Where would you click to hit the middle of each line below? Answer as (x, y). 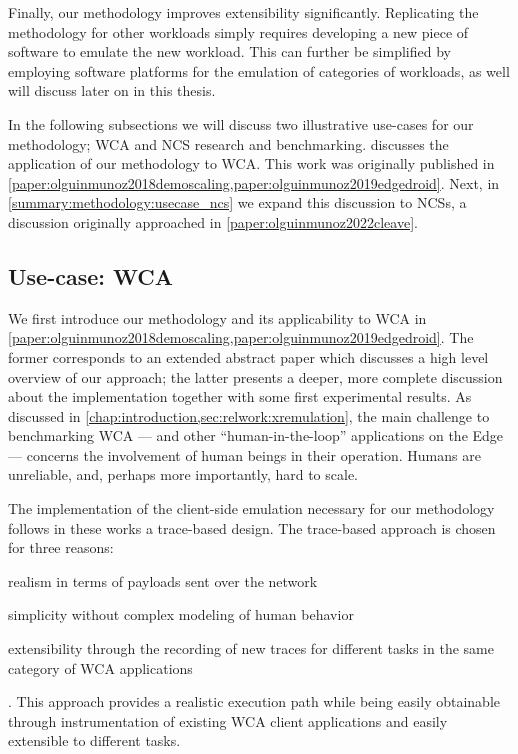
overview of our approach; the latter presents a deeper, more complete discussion (255, 376)
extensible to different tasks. (94, 740)
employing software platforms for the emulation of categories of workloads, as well (259, 70)
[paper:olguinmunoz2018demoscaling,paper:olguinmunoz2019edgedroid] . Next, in (254, 182)
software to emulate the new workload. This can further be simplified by (229, 51)
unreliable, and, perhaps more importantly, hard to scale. (183, 474)
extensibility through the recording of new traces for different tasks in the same (251, 648)
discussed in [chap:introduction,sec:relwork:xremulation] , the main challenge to (249, 415)
